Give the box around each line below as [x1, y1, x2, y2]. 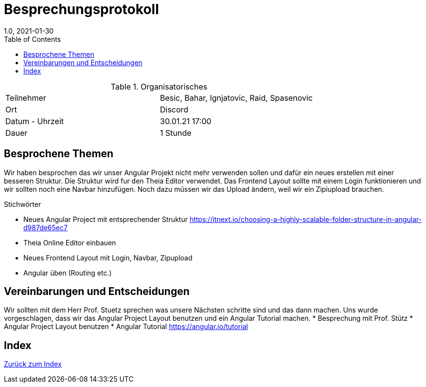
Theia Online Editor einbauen [23, 238, 116, 247]
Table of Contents [4, 35, 61, 43]
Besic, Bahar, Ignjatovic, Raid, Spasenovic [160, 92, 313, 103]
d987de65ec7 [23, 223, 68, 232]
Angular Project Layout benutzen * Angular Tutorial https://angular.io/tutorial [4, 322, 248, 331]
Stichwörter [4, 200, 41, 208]
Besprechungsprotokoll [4, 1, 159, 18]
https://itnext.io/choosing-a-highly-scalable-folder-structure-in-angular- [189, 215, 422, 223]
